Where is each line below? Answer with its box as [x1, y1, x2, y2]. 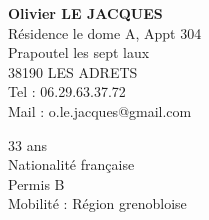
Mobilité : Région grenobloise [8, 193, 187, 214]
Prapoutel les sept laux [8, 42, 150, 63]
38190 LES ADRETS [8, 61, 138, 82]
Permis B [8, 173, 65, 194]
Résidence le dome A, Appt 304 [8, 22, 202, 43]
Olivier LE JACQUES [8, 3, 163, 23]
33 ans [8, 134, 47, 155]
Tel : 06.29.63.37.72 [8, 81, 126, 102]
